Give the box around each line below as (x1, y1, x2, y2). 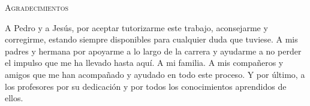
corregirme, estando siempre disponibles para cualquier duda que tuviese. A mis (5, 33, 298, 46)
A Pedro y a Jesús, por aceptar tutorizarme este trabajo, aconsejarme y (5, 21, 268, 34)
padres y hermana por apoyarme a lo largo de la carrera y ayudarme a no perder (5, 44, 302, 57)
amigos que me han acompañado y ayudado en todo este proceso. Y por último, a (5, 68, 305, 80)
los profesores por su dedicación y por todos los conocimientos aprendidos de (5, 80, 287, 92)
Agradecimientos (5, 1, 69, 13)
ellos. (5, 92, 23, 104)
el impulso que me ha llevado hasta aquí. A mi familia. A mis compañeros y (5, 56, 284, 69)
